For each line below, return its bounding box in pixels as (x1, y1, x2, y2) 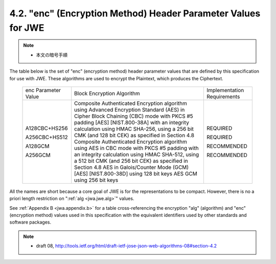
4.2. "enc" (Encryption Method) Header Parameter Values (9, 8, 261, 19)
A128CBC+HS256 (25, 124, 68, 131)
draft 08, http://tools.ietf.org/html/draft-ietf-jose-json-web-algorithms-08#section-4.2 (36, 243, 217, 249)
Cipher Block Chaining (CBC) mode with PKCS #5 (74, 113, 194, 120)
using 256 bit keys (74, 177, 119, 184)
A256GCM (25, 151, 51, 159)
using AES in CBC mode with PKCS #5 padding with (74, 144, 199, 151)
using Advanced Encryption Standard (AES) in (74, 106, 185, 113)
